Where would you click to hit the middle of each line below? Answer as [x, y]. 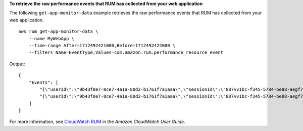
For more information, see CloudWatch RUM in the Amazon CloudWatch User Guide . [97, 122]
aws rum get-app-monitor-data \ [58, 32]
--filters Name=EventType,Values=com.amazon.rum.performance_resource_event [126, 52]
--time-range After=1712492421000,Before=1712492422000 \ [102, 45]
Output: [17, 64]
